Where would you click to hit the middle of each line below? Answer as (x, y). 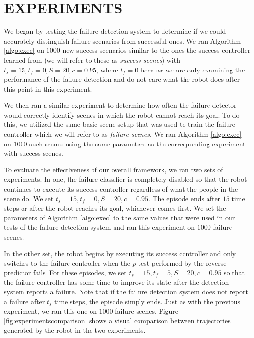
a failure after (24, 301)
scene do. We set (29, 198)
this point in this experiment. (48, 88)
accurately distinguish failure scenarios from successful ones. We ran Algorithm (123, 40)
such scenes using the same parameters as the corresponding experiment (138, 143)
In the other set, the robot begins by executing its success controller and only (120, 253)
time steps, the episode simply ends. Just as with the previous (148, 301)
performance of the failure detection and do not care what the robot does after (122, 79)
